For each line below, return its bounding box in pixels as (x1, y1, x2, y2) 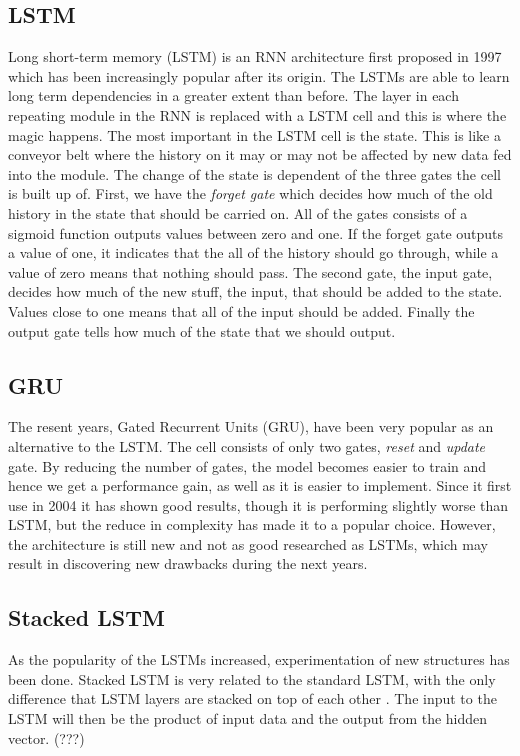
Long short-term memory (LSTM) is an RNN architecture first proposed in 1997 (8, 46, 502, 67)
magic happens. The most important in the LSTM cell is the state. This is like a (8, 124, 501, 145)
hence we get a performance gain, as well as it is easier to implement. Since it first (8, 475, 512, 496)
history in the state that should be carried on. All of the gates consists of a (8, 202, 468, 223)
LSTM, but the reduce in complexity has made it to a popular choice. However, (8, 514, 496, 535)
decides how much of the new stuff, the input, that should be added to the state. (8, 281, 503, 302)
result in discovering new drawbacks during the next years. (8, 553, 368, 574)
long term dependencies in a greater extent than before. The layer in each (8, 85, 459, 106)
